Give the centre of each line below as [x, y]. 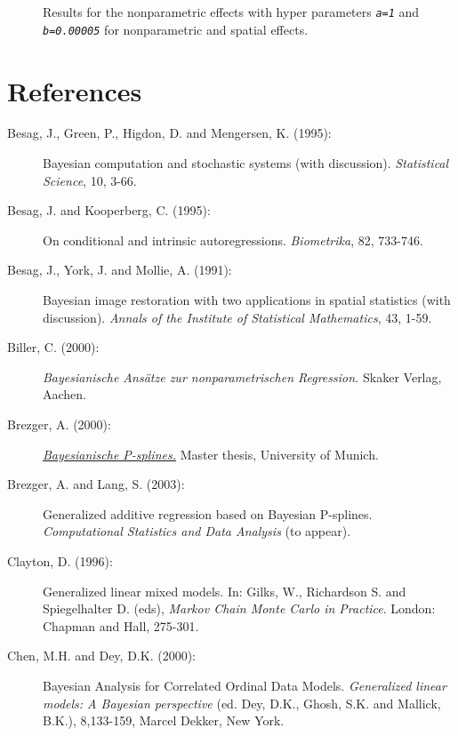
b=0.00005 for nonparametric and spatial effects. [176, 29]
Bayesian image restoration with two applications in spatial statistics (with [247, 300]
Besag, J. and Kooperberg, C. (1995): [109, 210]
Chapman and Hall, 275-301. [121, 625]
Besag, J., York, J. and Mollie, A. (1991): [120, 270]
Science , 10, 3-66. [90, 180]
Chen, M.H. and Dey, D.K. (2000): [101, 656]
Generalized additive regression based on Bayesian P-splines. [208, 513]
